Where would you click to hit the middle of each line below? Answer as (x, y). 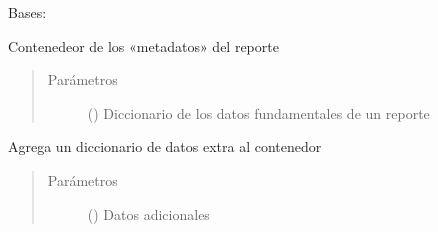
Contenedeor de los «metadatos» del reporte (143, 45)
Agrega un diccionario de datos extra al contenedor (165, 146)
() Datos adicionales (148, 213)
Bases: (27, 12)
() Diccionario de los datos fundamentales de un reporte (258, 112)
